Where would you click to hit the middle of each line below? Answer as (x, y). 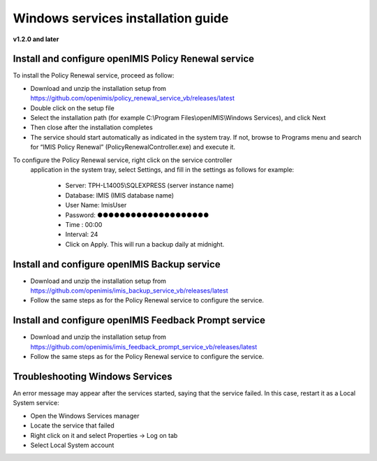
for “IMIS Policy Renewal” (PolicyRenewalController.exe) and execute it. (133, 147)
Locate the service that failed (72, 425)
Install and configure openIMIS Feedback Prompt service (139, 320)
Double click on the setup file (72, 108)
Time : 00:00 (84, 224)
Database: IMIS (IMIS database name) (120, 195)
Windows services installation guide (121, 18)
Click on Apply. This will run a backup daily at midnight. (145, 244)
